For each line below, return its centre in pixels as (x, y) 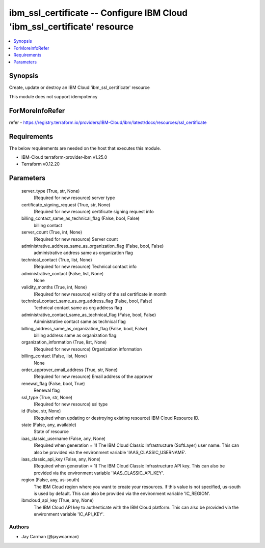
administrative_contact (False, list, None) (63, 273)
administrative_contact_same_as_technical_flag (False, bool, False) (89, 315)
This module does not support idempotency (53, 96)
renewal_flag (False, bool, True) (53, 383)
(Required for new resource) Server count (76, 239)
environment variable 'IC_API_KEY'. (69, 514)
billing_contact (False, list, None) (54, 356)
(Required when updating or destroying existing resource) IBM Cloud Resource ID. (117, 418)
